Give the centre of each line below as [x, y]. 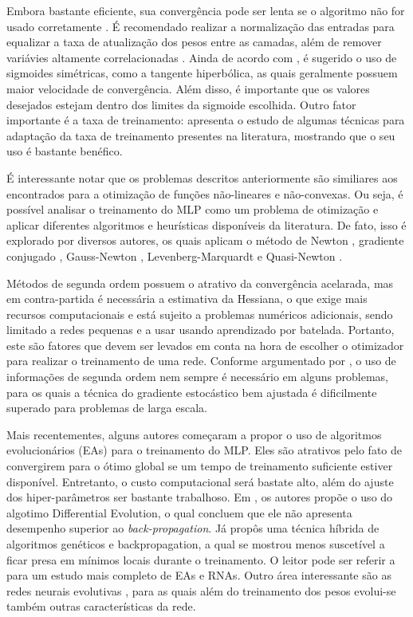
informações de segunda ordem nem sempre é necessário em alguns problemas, [197, 377]
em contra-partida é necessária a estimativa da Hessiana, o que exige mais [187, 299]
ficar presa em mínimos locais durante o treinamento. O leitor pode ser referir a [201, 559]
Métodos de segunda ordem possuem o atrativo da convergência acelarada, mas [200, 283]
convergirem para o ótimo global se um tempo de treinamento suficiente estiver [200, 466]
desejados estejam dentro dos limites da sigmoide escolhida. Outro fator [181, 104]
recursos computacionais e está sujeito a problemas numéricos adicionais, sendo [200, 314]
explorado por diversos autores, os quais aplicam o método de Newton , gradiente [205, 240]
